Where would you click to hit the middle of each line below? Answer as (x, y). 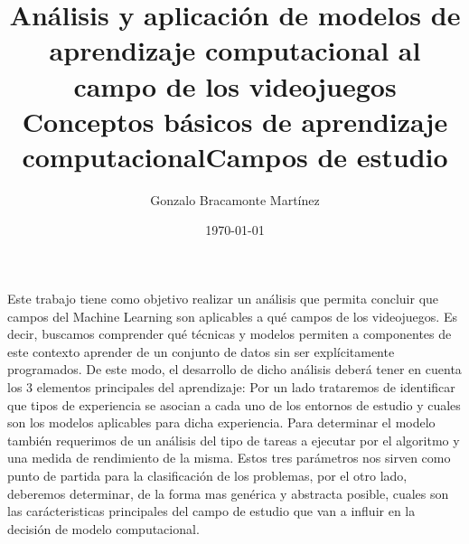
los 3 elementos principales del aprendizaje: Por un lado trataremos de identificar (231, 387)
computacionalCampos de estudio (235, 156)
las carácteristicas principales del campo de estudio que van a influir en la (211, 511)
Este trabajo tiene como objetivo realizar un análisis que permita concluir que (223, 299)
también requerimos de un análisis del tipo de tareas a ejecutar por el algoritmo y (234, 440)
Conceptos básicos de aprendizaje (235, 121)
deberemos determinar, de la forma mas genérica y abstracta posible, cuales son (228, 493)
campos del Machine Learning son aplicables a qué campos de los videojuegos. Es (232, 316)
